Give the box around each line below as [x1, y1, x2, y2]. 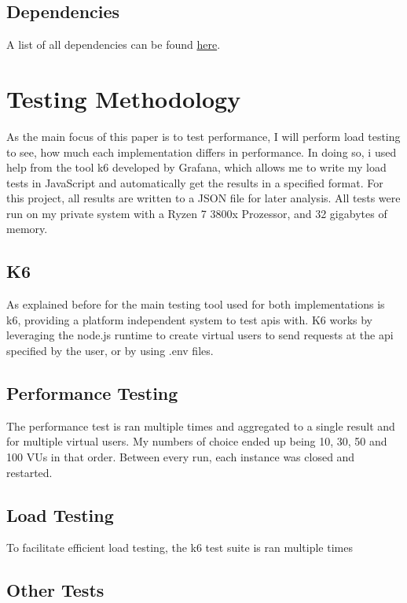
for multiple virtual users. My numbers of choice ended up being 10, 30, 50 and [6, 433, 387, 449]
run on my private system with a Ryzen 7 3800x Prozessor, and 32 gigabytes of [6, 205, 387, 221]
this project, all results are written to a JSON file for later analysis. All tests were [6, 190, 401, 206]
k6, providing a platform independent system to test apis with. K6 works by [6, 311, 373, 327]
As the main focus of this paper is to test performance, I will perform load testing [6, 128, 401, 144]
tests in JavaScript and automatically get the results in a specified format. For [6, 174, 383, 191]
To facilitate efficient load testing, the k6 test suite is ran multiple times [6, 539, 353, 556]
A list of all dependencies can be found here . [6, 36, 221, 53]
